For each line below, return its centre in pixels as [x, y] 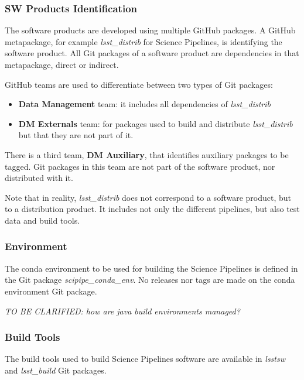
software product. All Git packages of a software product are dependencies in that [152, 53]
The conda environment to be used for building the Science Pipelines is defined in [151, 268]
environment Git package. [51, 291]
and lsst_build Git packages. [56, 370]
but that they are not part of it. [76, 135]
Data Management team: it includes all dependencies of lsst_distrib [144, 104]
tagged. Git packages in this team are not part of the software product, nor [140, 166]
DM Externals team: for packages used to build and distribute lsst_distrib [156, 123]
